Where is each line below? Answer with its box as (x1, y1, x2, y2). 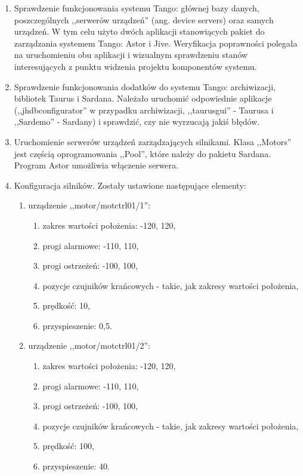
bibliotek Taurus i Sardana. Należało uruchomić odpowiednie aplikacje (14, 92, 272, 105)
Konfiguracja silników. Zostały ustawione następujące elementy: (14, 179, 246, 191)
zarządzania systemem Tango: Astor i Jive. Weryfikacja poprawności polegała (14, 36, 298, 49)
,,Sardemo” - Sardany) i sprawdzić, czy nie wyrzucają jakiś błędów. (14, 115, 260, 128)
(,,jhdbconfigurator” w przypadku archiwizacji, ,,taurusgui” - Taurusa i (14, 103, 274, 116)
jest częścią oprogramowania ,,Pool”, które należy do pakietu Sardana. (14, 147, 271, 159)
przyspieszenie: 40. (42, 460, 110, 472)
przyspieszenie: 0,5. (42, 319, 112, 331)
